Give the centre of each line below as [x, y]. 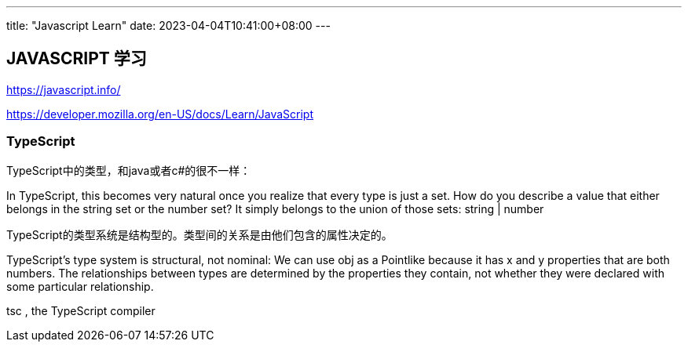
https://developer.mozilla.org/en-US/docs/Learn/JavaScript [160, 114]
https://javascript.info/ [64, 89]
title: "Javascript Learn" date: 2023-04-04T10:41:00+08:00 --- [168, 25]
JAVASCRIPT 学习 [77, 59]
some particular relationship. [80, 286]
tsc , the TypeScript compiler [81, 310]
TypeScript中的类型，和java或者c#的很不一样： [129, 170]
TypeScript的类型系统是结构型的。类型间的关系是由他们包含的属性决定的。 [199, 234]
